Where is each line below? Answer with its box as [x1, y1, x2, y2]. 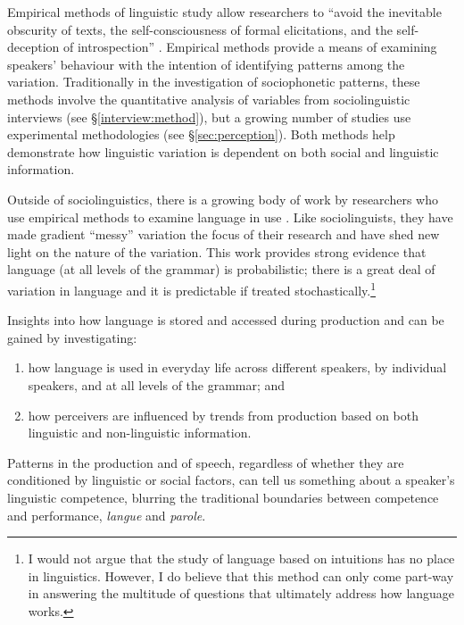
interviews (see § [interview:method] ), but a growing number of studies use [7, 107, 411, 126]
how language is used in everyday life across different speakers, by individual [28, 358, 447, 377]
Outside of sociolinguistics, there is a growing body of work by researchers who [7, 189, 438, 208]
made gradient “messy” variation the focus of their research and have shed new [7, 225, 440, 244]
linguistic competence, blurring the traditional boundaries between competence [7, 487, 439, 506]
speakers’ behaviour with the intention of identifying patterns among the [7, 54, 405, 73]
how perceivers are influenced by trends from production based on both [28, 405, 419, 424]
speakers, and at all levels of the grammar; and [28, 375, 286, 394]
